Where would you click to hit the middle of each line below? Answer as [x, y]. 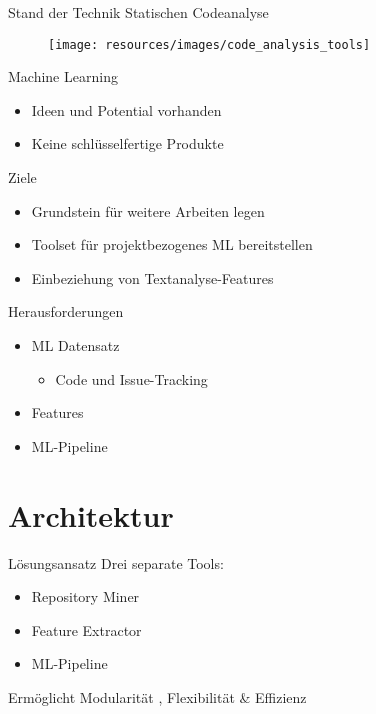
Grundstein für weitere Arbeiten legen [148, 210]
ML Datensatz [75, 345]
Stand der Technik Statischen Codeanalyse [138, 12]
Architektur [91, 514]
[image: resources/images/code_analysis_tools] [209, 44]
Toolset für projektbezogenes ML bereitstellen [172, 244]
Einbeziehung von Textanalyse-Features [152, 277]
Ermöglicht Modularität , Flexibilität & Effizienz [157, 696]
